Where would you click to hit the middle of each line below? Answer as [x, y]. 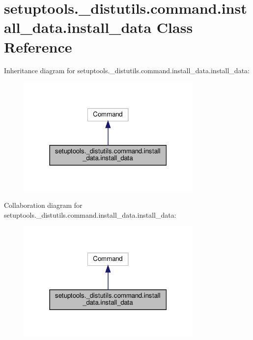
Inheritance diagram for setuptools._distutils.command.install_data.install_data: [127, 70]
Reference [38, 46]
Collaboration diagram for [43, 205]
